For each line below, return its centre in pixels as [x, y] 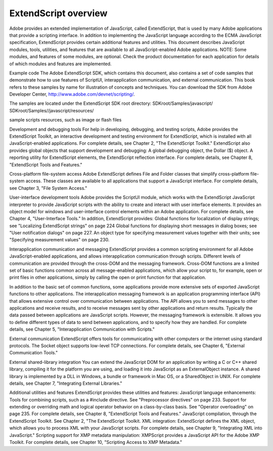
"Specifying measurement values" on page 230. [59, 240]
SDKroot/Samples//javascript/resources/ [52, 110]
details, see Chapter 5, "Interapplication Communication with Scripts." [82, 330]
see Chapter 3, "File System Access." [48, 188]
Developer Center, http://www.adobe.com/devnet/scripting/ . [72, 94]
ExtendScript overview [58, 13]
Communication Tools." [34, 353]
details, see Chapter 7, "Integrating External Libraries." [66, 383]
